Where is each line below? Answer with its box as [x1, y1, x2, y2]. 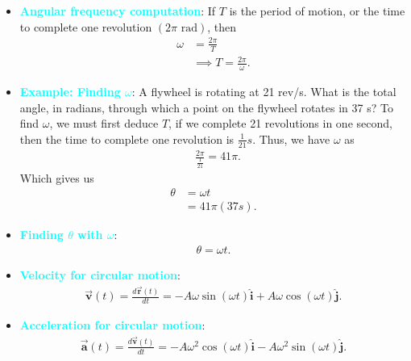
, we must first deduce [49, 115, 159, 132]
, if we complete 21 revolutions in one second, [168, 115, 392, 132]
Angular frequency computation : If [19, 2, 216, 19]
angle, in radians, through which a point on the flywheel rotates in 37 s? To [19, 99, 393, 115]
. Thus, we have [252, 130, 330, 147]
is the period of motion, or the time [229, 2, 405, 19]
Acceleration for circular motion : [19, 317, 205, 334]
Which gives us [19, 169, 94, 186]
